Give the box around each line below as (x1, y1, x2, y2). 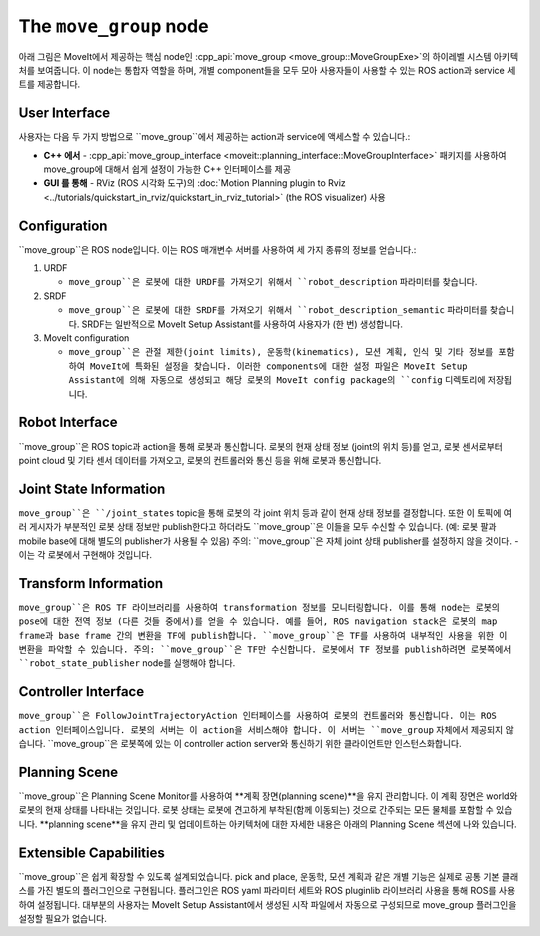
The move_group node (18, 15, 209, 37)
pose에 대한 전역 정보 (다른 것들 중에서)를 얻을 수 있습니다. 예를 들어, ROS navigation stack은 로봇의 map (18, 616, 498, 627)
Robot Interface (18, 414, 119, 431)
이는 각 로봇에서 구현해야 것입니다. (18, 548, 152, 560)
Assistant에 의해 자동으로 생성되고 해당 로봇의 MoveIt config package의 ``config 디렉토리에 (68, 374, 486, 386)
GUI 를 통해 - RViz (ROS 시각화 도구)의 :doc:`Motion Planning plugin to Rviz (43, 177, 347, 189)
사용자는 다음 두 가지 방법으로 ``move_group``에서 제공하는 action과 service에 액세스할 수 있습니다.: (18, 131, 411, 143)
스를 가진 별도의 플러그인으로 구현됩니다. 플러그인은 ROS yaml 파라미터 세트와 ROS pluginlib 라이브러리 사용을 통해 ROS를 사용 (18, 885, 516, 897)
